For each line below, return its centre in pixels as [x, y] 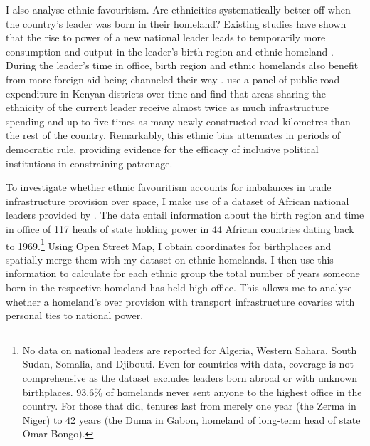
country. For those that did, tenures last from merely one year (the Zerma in [189, 406]
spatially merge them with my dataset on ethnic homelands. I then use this [170, 259]
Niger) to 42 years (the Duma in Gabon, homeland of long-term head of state [191, 419]
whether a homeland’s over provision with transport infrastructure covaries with [180, 301]
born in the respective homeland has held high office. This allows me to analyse [179, 287]
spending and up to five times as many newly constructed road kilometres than [178, 121]
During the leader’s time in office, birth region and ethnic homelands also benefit [182, 65]
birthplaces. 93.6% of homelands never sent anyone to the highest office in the [192, 391]
